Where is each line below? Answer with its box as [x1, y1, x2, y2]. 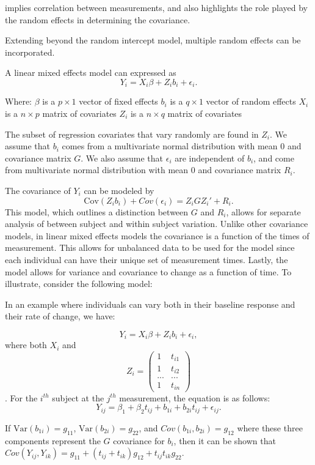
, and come [253, 151, 294, 164]
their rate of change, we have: [5, 310, 115, 322]
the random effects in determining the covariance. [5, 13, 190, 26]
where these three [237, 421, 303, 434]
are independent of [175, 151, 245, 164]
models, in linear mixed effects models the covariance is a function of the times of [5, 229, 310, 242]
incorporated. [5, 45, 55, 58]
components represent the [5, 434, 101, 447]
